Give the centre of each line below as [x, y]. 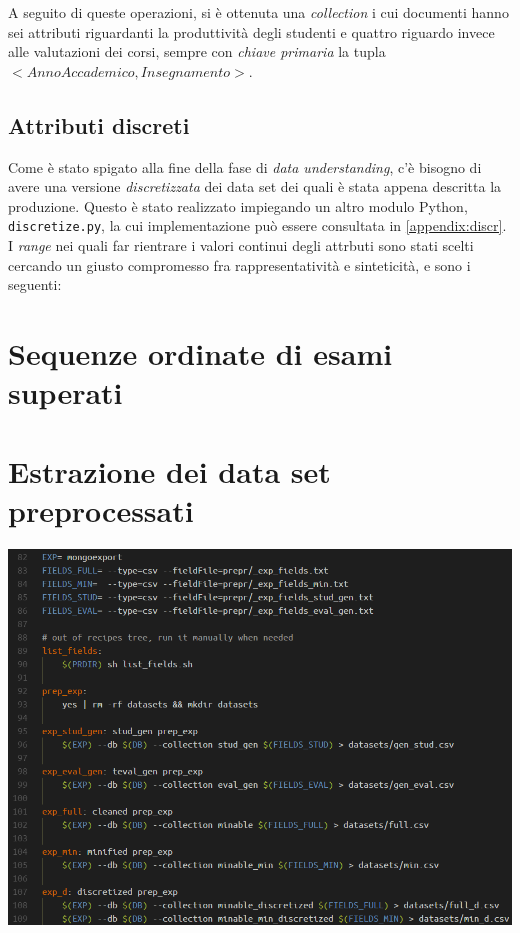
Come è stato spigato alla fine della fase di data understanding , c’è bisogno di [245, 166]
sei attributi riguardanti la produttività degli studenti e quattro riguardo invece [251, 31]
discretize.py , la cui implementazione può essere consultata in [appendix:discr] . [257, 225]
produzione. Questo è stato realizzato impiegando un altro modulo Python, [238, 205]
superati [65, 392]
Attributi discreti [99, 124]
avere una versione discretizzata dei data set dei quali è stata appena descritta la [255, 186]
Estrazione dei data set [169, 470]
